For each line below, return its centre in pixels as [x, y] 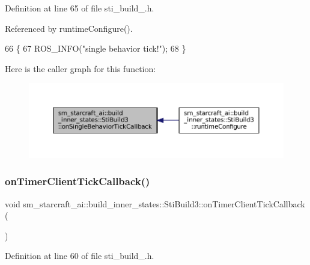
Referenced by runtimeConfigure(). [69, 28]
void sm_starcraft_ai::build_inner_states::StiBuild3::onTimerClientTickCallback [155, 203]
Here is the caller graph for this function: [81, 68]
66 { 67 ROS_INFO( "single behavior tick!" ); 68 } [96, 48]
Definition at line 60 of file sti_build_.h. [80, 256]
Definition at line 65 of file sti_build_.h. [80, 8]
